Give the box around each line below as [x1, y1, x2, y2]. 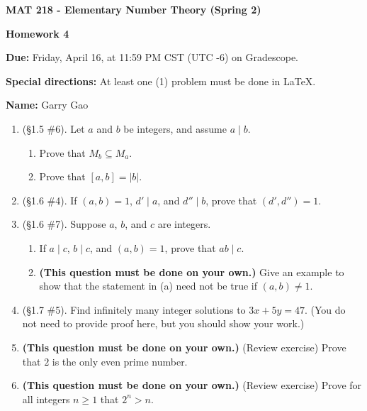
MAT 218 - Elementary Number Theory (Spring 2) [6, 2, 261, 16]
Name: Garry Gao [6, 97, 89, 112]
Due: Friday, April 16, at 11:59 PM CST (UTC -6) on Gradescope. [6, 50, 299, 65]
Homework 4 [6, 26, 69, 40]
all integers [22, 391, 70, 406]
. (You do [304, 302, 346, 317]
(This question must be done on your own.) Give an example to [39, 264, 344, 279]
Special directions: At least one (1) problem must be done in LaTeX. [6, 73, 316, 88]
